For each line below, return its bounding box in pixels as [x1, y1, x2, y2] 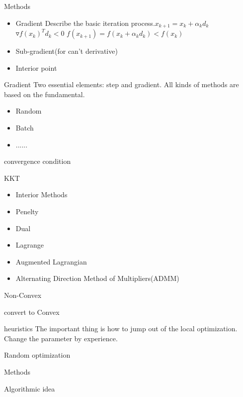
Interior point [15, 62, 57, 73]
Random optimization [4, 350, 71, 360]
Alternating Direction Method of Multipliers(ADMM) [15, 273, 179, 283]
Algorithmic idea [4, 383, 55, 394]
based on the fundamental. [4, 89, 85, 99]
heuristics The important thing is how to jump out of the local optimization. [4, 323, 238, 334]
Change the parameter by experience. [4, 333, 118, 343]
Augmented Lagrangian [15, 256, 87, 266]
